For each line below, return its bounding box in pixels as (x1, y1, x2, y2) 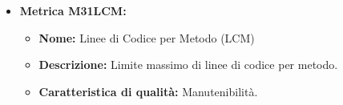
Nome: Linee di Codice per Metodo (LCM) (38, 29, 255, 46)
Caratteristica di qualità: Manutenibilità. (38, 83, 258, 99)
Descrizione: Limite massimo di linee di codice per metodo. (38, 56, 338, 73)
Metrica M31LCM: (19, 2, 127, 18)
